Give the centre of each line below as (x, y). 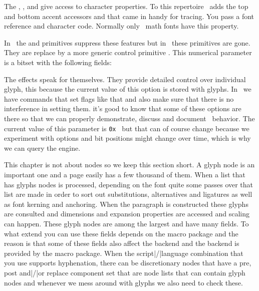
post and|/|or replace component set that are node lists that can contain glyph (125, 272)
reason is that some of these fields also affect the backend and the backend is (122, 243)
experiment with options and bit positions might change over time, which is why (127, 138)
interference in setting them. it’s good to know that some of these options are (123, 108)
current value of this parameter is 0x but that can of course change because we (127, 128)
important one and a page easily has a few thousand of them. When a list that (125, 174)
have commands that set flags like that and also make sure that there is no (119, 98)
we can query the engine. (42, 148)
